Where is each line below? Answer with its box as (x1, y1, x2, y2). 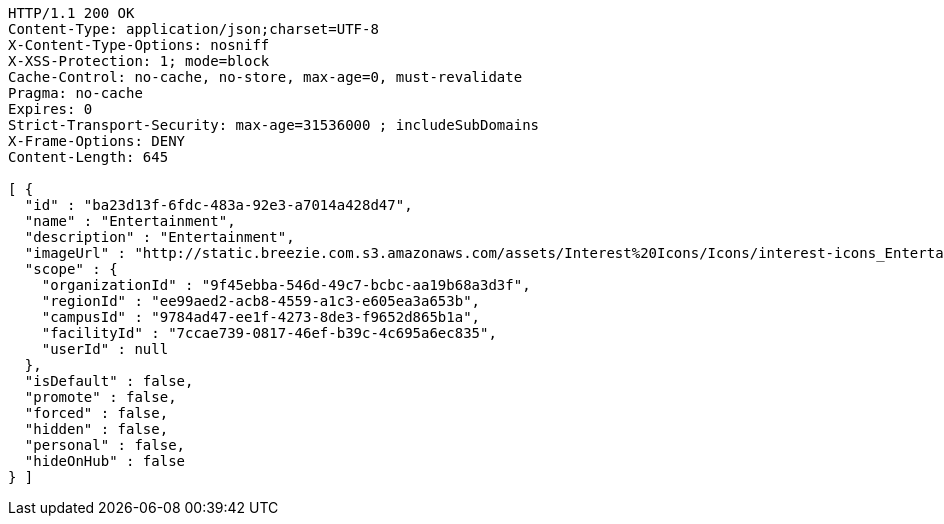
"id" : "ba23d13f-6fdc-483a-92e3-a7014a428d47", (24, 197, 413, 213)
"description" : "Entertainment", (24, 229, 295, 245)
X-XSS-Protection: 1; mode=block (8, 53, 270, 69)
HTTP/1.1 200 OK (8, 5, 135, 21)
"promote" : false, (24, 389, 177, 405)
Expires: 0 (8, 101, 93, 117)
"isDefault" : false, (24, 373, 194, 389)
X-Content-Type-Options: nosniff (8, 37, 270, 53)
